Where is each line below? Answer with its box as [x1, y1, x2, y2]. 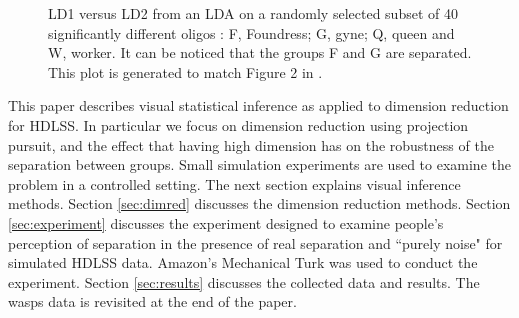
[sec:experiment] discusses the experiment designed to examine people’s [8, 212, 444, 233]
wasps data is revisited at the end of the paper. [8, 291, 297, 312]
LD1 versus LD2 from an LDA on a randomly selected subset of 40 [48, 3, 458, 23]
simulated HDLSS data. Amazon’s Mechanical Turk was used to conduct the [8, 252, 478, 273]
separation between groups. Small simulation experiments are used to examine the [8, 154, 511, 175]
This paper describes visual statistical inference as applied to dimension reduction [8, 95, 509, 116]
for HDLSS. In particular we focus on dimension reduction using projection [8, 114, 469, 135]
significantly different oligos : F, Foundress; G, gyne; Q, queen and [48, 22, 455, 43]
